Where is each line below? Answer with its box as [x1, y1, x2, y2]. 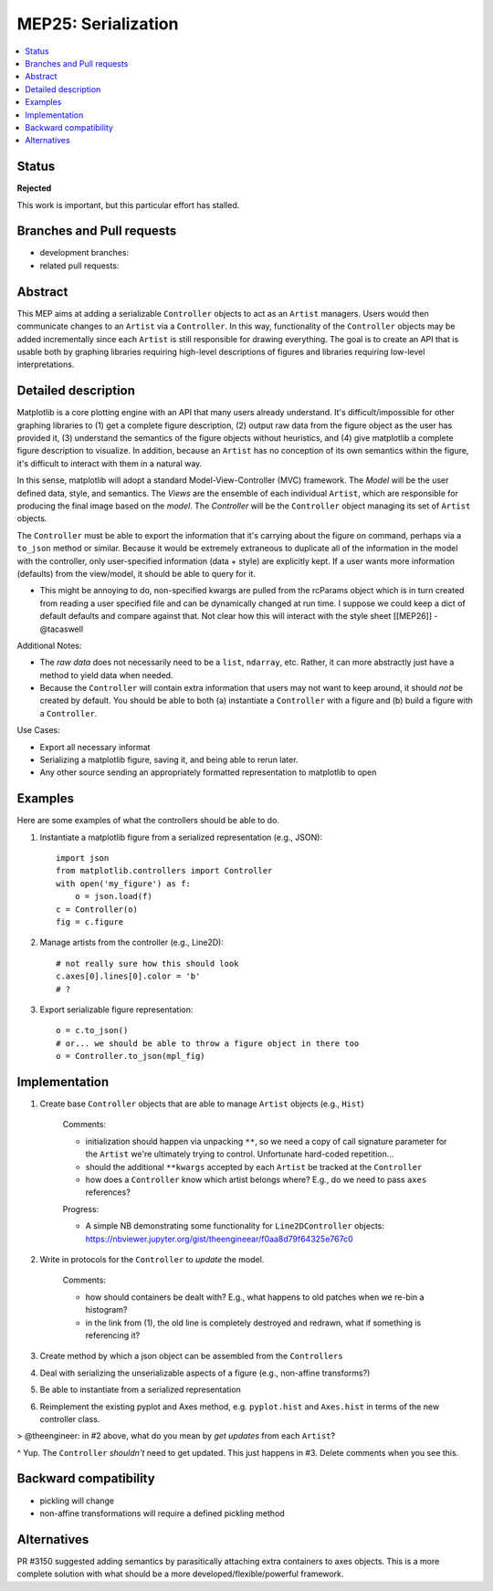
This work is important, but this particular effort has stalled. [16, 199, 240, 210]
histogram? [85, 1304, 128, 1315]
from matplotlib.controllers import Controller [56, 865, 273, 876]
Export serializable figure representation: [39, 1004, 194, 1015]
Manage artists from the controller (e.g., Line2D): [39, 937, 224, 948]
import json [56, 853, 110, 864]
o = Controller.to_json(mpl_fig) [56, 1051, 205, 1062]
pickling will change [39, 1495, 114, 1506]
